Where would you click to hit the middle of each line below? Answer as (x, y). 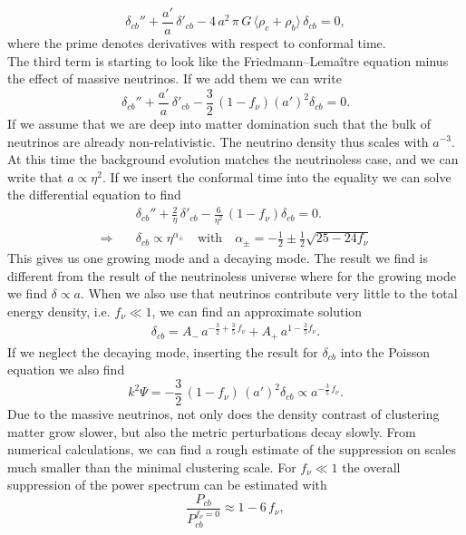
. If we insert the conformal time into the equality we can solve (277, 176)
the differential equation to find (94, 195)
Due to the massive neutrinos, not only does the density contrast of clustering (223, 413)
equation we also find (66, 370)
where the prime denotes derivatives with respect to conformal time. (197, 43)
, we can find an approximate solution (257, 311)
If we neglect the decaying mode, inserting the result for (163, 351)
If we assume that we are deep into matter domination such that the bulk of (219, 123)
